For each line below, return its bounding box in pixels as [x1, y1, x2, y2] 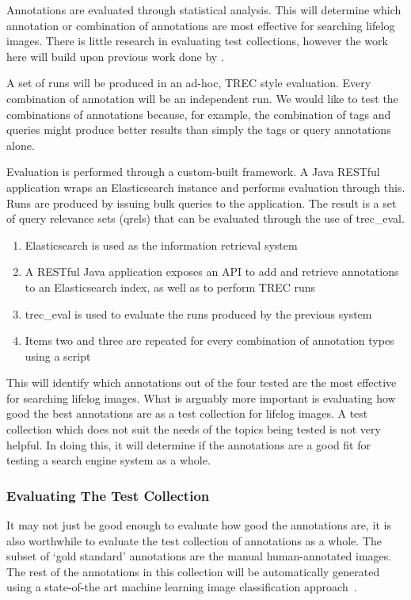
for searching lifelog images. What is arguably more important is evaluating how [6, 389, 396, 406]
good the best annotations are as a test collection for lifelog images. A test [6, 405, 368, 422]
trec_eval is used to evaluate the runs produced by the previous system [25, 305, 372, 322]
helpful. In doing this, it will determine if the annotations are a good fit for [6, 436, 371, 453]
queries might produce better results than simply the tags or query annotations [6, 121, 391, 138]
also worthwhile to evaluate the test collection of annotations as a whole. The [6, 532, 382, 548]
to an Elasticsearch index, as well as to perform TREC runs [25, 278, 316, 295]
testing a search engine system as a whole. [6, 452, 211, 468]
